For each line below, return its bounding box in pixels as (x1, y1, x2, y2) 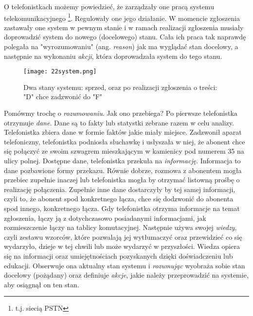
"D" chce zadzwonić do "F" (23, 91, 103, 102)
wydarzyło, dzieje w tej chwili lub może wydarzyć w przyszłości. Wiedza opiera (4, 241, 240, 251)
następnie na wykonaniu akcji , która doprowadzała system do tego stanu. (4, 51, 222, 61)
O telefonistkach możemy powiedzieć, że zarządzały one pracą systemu (4, 1, 214, 11)
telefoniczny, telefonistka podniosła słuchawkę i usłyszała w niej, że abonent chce (4, 136, 245, 146)
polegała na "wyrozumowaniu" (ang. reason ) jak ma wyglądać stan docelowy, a (4, 41, 238, 52)
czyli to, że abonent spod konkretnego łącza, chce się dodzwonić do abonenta (4, 193, 234, 204)
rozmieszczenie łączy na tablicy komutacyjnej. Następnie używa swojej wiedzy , (4, 222, 237, 232)
